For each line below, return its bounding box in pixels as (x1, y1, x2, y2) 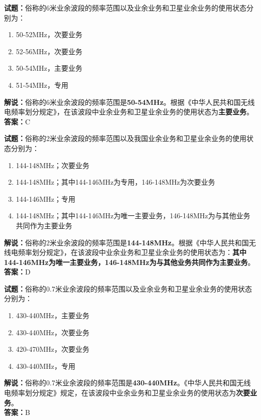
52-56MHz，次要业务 (16, 46, 83, 56)
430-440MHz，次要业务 (16, 327, 90, 337)
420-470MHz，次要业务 (16, 344, 90, 354)
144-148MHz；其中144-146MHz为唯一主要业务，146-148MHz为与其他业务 (16, 210, 250, 221)
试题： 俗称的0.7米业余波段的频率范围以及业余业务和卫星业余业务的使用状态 (4, 283, 252, 294)
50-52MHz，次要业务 (16, 29, 83, 40)
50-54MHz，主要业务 (16, 63, 83, 73)
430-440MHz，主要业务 (16, 310, 90, 321)
